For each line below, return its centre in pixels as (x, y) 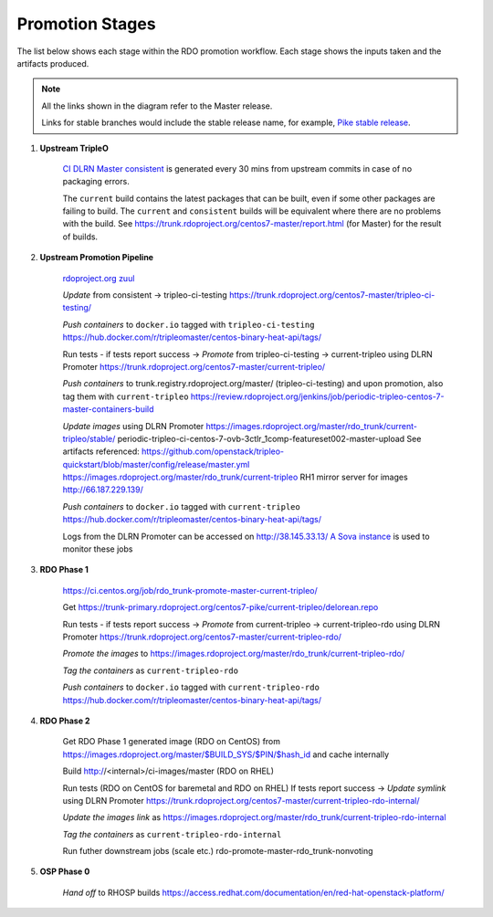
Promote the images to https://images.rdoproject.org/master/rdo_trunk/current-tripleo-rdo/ (234, 654)
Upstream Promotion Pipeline (97, 258)
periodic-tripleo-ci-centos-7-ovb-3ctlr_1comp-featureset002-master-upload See (269, 438)
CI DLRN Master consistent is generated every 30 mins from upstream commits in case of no (237, 168)
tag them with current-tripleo (126, 396)
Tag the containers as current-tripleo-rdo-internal (172, 834)
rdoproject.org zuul (99, 278)
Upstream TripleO (74, 148)
